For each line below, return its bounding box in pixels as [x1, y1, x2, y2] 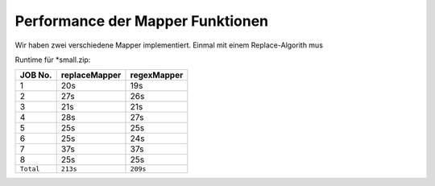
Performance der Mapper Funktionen [14, 12, 269, 30]
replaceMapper [60, 69, 122, 81]
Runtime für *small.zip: [14, 55, 91, 64]
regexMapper [130, 69, 184, 81]
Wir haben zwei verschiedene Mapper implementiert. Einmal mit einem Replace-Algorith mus [14, 40, 324, 50]
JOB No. [19, 69, 52, 81]
